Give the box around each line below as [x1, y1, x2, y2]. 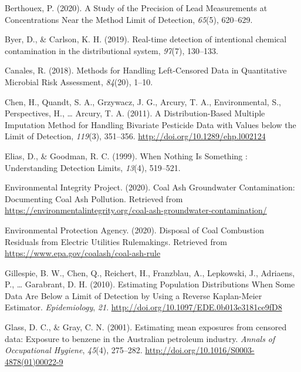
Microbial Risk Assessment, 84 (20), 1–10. [5, 75, 153, 88]
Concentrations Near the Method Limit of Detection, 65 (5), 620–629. [5, 13, 253, 25]
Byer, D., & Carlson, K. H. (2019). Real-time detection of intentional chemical [5, 33, 287, 45]
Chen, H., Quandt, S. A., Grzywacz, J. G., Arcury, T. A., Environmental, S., [5, 95, 281, 108]
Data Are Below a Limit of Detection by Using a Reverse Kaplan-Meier [5, 289, 262, 301]
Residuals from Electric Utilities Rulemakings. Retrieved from [5, 235, 227, 247]
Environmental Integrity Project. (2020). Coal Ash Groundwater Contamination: [5, 181, 295, 193]
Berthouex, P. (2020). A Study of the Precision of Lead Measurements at [5, 2, 268, 14]
